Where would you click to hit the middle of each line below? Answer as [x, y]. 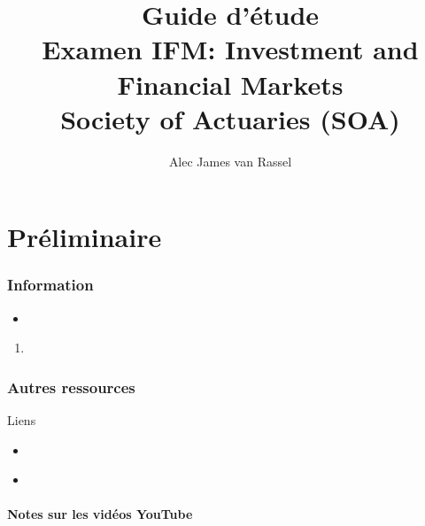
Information [50, 285]
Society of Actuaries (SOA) [230, 118]
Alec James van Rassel [230, 161]
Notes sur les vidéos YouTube [100, 514]
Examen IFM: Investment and [230, 49]
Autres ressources [71, 387]
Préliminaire [85, 237]
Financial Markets [230, 84]
